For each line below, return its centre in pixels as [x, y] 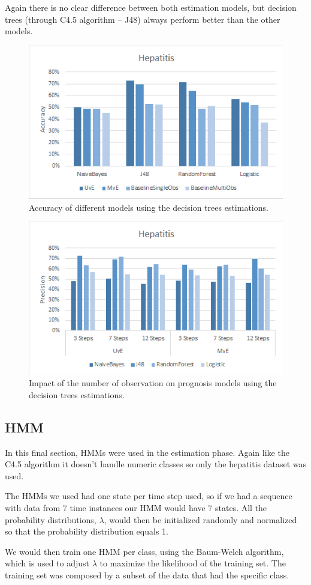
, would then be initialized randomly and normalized [200, 519]
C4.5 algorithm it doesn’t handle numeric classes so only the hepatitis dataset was [156, 464]
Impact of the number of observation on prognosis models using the [153, 383]
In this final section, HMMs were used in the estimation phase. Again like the [147, 452]
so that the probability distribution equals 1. [87, 531]
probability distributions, [51, 519]
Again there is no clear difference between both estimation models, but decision [151, 7]
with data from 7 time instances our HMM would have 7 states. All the [136, 508]
